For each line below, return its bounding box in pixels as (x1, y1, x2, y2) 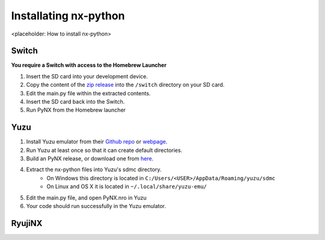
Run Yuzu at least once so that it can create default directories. (26, 147, 183, 154)
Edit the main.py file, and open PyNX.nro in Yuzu (26, 194, 147, 201)
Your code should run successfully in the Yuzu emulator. (26, 203, 167, 210)
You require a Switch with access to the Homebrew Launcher (11, 62, 167, 69)
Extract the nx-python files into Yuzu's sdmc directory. (26, 166, 162, 173)
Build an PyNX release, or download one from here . (26, 155, 153, 162)
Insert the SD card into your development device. (26, 72, 148, 80)
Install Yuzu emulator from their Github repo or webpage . (26, 138, 168, 145)
